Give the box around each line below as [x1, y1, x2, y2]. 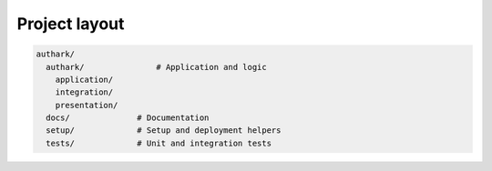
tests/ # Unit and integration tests [46, 137, 272, 148]
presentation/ [55, 100, 118, 110]
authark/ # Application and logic [46, 62, 268, 72]
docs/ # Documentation [46, 113, 210, 123]
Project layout [16, 14, 125, 34]
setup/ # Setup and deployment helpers [46, 126, 282, 136]
